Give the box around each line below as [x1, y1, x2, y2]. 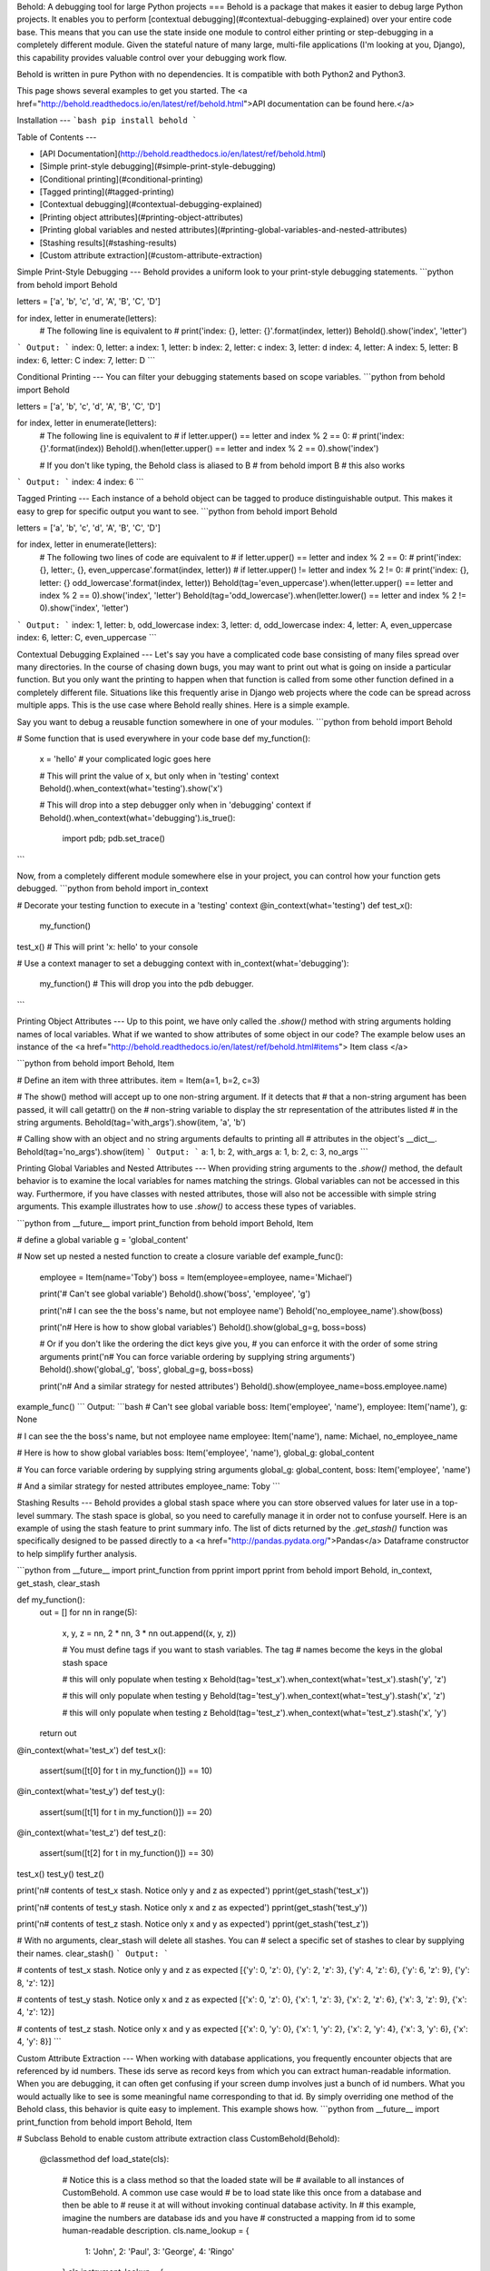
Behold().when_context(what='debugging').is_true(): [39, 812, 236, 823]
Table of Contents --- [16, 132, 97, 143]
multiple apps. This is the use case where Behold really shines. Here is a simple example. [16, 699, 350, 710]
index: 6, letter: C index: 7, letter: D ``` [16, 354, 156, 365]
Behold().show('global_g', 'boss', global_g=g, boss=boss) [39, 1364, 254, 1375]
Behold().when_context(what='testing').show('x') [39, 783, 223, 794]
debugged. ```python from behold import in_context [16, 883, 209, 894]
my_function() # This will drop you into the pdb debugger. [39, 978, 254, 989]
